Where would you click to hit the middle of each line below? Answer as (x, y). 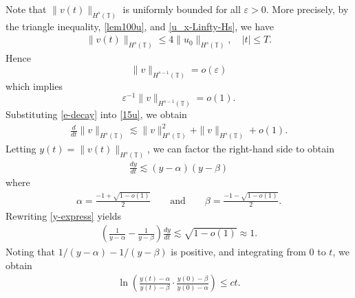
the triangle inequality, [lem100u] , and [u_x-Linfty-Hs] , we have (140, 26)
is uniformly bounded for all (182, 9)
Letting (21, 149)
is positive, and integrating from (238, 252)
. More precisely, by (307, 9)
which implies (34, 85)
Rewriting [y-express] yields (64, 215)
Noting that (30, 252)
